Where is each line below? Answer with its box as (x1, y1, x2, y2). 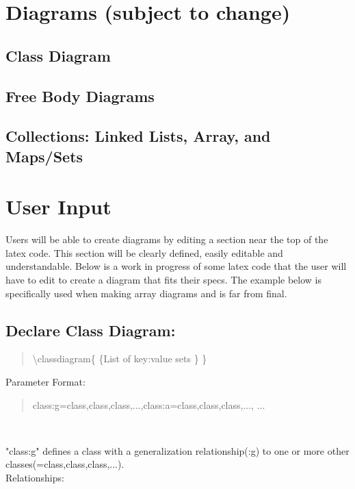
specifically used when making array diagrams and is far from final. (5, 286, 287, 300)
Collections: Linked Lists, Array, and (5, 125, 271, 147)
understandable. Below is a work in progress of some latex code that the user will (5, 259, 347, 273)
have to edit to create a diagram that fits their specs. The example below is (5, 273, 321, 287)
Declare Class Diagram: (5, 319, 176, 340)
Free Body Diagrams (5, 85, 155, 106)
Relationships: (5, 470, 64, 484)
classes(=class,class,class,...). (5, 457, 124, 471)
